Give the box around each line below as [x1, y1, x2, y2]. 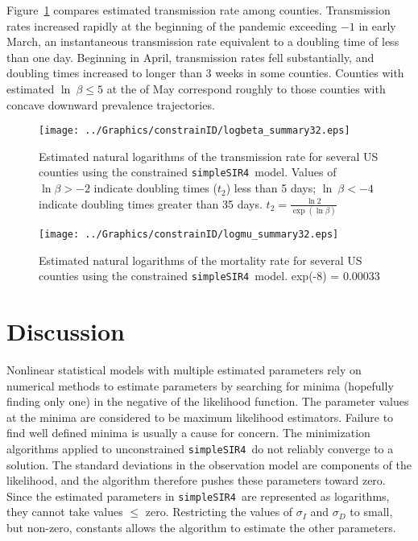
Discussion [6, 315, 125, 348]
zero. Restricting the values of [145, 503, 293, 520]
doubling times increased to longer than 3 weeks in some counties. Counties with [6, 64, 404, 81]
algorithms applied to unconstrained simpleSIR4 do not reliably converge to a [6, 440, 394, 456]
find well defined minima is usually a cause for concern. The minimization [6, 424, 370, 441]
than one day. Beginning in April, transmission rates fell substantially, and [6, 48, 375, 65]
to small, [350, 503, 393, 520]
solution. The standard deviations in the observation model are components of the [6, 456, 412, 473]
